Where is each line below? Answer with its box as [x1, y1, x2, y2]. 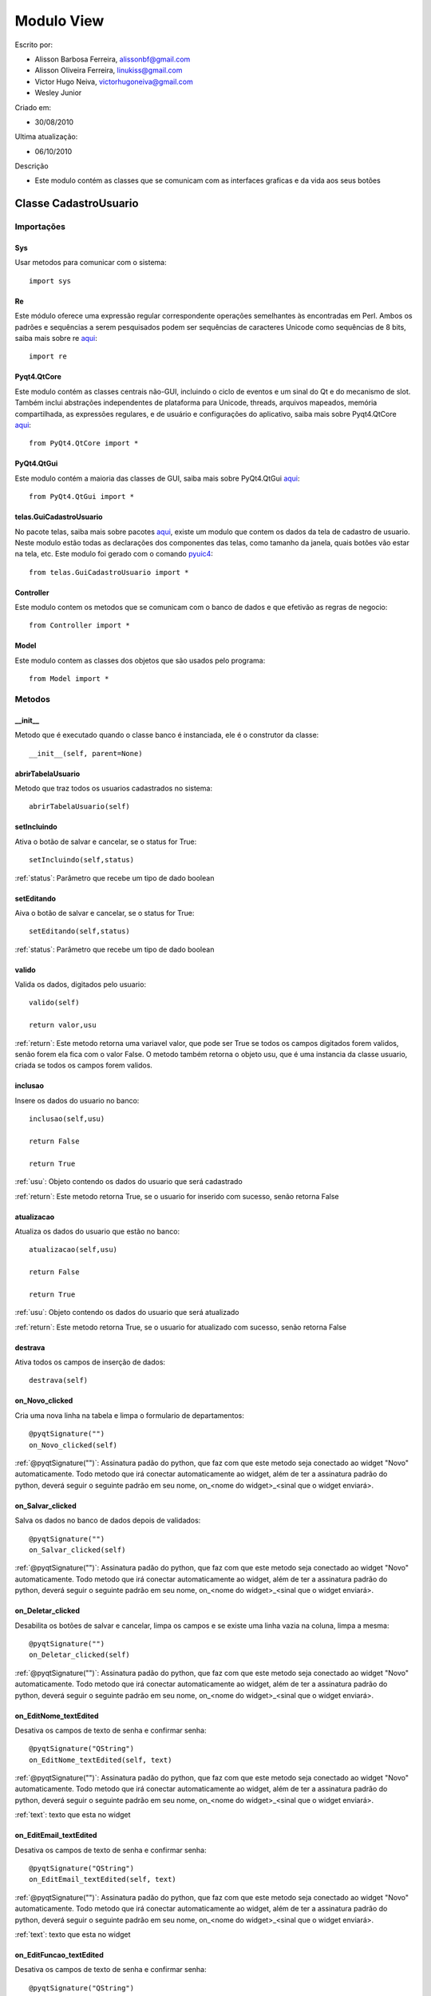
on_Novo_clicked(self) [29, 1440, 118, 1449]
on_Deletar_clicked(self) [29, 1650, 131, 1660]
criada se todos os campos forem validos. [14, 1060, 153, 1070]
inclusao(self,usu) [29, 1115, 105, 1123]
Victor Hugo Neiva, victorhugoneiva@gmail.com [34, 77, 193, 86]
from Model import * [29, 675, 109, 683]
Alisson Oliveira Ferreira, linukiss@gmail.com [34, 65, 183, 75]
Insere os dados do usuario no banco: [14, 1095, 140, 1105]
